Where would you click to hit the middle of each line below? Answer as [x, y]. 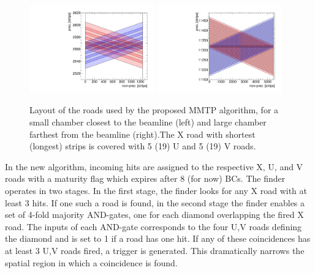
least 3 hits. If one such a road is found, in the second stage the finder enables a [155, 202]
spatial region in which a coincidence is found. [91, 262]
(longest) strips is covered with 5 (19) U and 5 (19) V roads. [143, 146]
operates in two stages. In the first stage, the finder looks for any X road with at [156, 190]
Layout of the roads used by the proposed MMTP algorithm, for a [154, 110]
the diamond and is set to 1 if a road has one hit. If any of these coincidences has [158, 238]
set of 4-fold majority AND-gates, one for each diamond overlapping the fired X [154, 215]
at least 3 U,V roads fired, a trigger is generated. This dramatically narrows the [155, 250]
